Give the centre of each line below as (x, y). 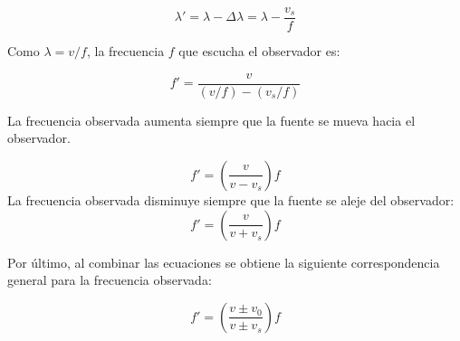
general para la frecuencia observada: (110, 280)
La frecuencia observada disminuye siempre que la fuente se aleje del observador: (231, 199)
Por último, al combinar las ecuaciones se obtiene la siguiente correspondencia (224, 262)
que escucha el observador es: (259, 51)
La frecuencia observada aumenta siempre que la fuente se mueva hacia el (211, 120)
